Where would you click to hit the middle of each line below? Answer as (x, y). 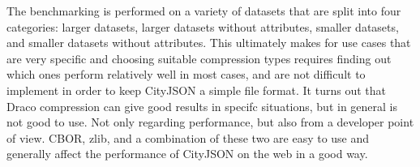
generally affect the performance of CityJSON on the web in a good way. (187, 154)
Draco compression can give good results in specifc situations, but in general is (202, 106)
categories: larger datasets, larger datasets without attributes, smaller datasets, (203, 26)
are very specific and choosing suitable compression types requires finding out (199, 58)
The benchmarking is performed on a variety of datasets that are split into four (204, 11)
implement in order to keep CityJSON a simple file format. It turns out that (196, 90)
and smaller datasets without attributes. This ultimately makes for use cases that (209, 43)
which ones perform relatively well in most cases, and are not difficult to (186, 74)
